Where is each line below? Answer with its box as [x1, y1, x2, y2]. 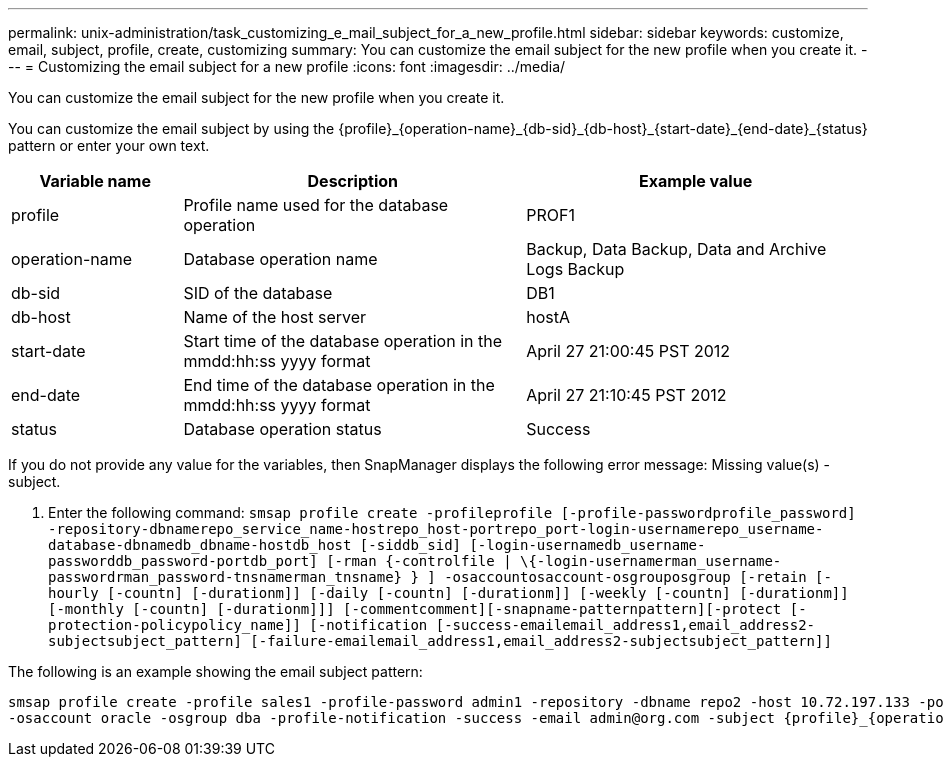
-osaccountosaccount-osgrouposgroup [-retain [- [444, 569, 832, 585]
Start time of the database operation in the [183, 331, 502, 351]
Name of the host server [183, 307, 367, 327]
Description [307, 171, 398, 191]
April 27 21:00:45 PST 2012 [526, 341, 731, 361]
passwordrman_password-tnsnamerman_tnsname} [48, 569, 403, 585]
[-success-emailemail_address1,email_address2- [435, 617, 816, 633]
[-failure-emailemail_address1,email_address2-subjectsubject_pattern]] [250, 633, 832, 649]
